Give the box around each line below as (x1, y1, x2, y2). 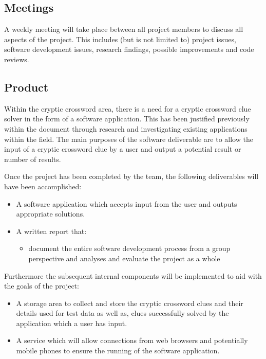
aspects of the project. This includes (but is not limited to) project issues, (4, 33, 236, 44)
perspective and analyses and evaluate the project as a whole (28, 253, 220, 263)
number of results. (4, 153, 61, 164)
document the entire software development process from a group (28, 243, 231, 254)
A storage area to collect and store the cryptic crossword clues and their (16, 297, 243, 308)
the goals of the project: (4, 280, 79, 291)
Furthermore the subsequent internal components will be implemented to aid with (4, 270, 262, 281)
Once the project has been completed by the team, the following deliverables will (4, 171, 259, 182)
